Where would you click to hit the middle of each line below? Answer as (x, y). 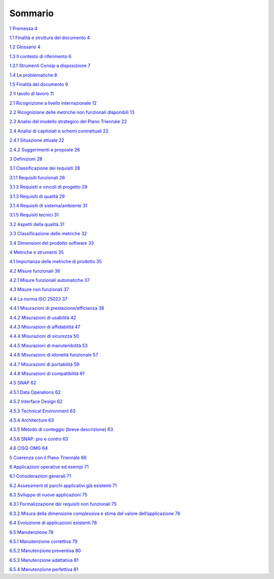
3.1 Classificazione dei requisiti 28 (45, 168)
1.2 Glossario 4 (25, 47)
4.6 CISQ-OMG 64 (29, 448)
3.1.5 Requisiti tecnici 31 (34, 215)
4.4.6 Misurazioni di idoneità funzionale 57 (54, 355)
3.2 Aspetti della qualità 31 (37, 224)
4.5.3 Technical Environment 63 (42, 411)
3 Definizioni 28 (26, 159)
